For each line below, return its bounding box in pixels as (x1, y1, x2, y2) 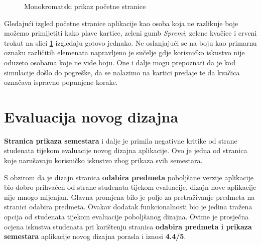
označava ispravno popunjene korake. (4, 77, 118, 87)
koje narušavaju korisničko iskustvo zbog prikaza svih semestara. (4, 155, 203, 166)
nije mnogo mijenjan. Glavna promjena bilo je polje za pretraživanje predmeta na (4, 191, 255, 202)
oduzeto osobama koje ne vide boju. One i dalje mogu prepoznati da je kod (4, 57, 235, 67)
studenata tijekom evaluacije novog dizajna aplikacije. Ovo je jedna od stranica (4, 145, 247, 156)
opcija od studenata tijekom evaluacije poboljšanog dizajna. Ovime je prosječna (4, 211, 249, 222)
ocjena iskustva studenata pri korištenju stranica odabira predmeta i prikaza (4, 221, 252, 231)
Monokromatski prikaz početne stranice (24, 1, 146, 11)
